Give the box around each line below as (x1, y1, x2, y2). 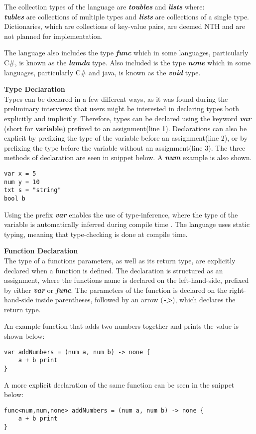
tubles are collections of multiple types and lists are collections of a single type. (4, 11, 249, 21)
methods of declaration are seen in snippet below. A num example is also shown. (4, 152, 252, 163)
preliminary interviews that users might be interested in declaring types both (4, 103, 239, 114)
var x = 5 (4, 170, 36, 177)
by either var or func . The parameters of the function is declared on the (4, 284, 227, 295)
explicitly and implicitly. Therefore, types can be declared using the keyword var (4, 113, 252, 123)
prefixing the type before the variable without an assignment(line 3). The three (4, 142, 246, 153)
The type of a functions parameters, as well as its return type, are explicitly (4, 255, 236, 265)
